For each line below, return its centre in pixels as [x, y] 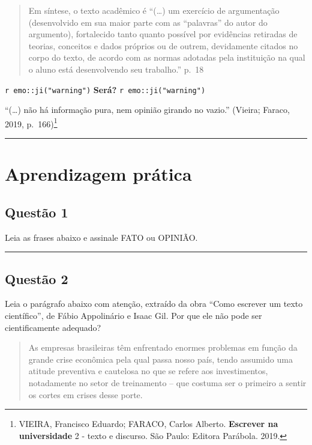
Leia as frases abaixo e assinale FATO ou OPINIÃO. [101, 237]
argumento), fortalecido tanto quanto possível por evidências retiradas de [163, 34]
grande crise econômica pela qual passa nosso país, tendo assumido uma [160, 359]
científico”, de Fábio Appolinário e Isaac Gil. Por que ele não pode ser [133, 316]
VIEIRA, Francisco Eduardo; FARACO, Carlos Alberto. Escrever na [148, 424]
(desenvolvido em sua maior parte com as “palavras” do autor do [148, 22]
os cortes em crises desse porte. [85, 394]
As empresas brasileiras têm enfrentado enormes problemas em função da [163, 347]
